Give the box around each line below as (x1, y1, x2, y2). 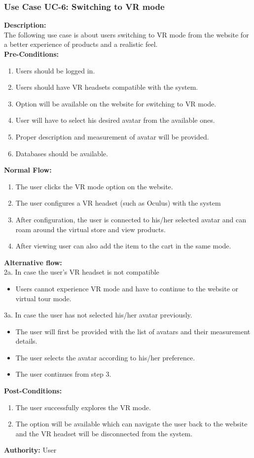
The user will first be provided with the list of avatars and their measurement (15, 326, 251, 336)
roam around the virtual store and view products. (15, 224, 166, 234)
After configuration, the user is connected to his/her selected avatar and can (15, 214, 246, 224)
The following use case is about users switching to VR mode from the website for (4, 29, 249, 39)
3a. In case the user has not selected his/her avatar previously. (4, 310, 192, 320)
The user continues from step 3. (15, 369, 111, 379)
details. (15, 336, 37, 346)
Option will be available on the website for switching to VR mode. (15, 98, 217, 108)
